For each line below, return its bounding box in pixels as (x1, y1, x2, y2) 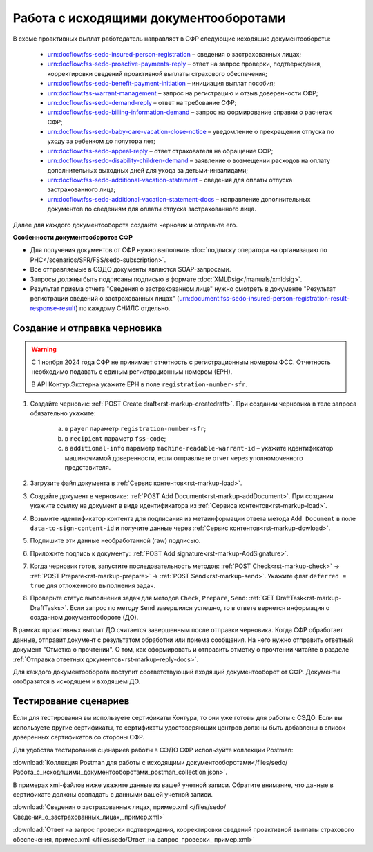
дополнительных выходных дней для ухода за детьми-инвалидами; (47, 166, 249, 174)
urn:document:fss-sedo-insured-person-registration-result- (178, 294, 350, 303)
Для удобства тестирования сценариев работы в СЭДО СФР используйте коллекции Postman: (12, 746, 294, 754)
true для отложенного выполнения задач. (30, 581, 155, 589)
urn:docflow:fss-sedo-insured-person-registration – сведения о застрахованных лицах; (47, 50, 302, 58)
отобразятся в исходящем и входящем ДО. (12, 677, 141, 685)
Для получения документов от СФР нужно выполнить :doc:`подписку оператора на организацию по (30, 246, 327, 254)
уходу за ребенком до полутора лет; (47, 137, 155, 145)
